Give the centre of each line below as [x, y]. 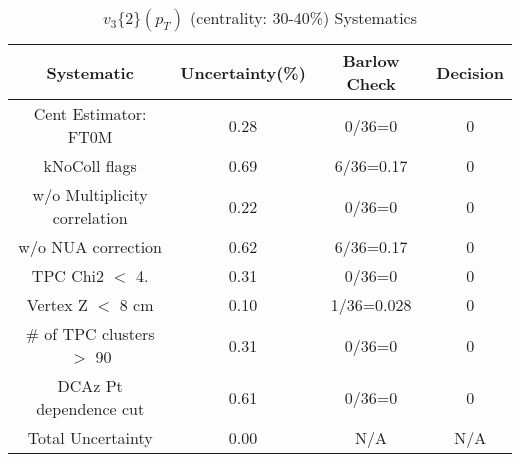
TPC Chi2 [68, 275]
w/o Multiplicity [90, 194]
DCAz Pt [90, 385]
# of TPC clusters [90, 333]
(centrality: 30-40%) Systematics [303, 17]
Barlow [371, 60]
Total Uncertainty [90, 437]
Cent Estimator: [90, 113]
